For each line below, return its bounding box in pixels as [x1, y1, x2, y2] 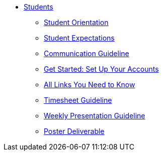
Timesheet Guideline [44, 96, 112, 104]
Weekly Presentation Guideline [44, 111, 145, 120]
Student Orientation [44, 18, 109, 27]
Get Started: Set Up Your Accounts [44, 65, 159, 73]
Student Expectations [44, 34, 115, 42]
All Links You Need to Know [44, 80, 135, 89]
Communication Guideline [44, 49, 129, 58]
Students [24, 3, 53, 11]
